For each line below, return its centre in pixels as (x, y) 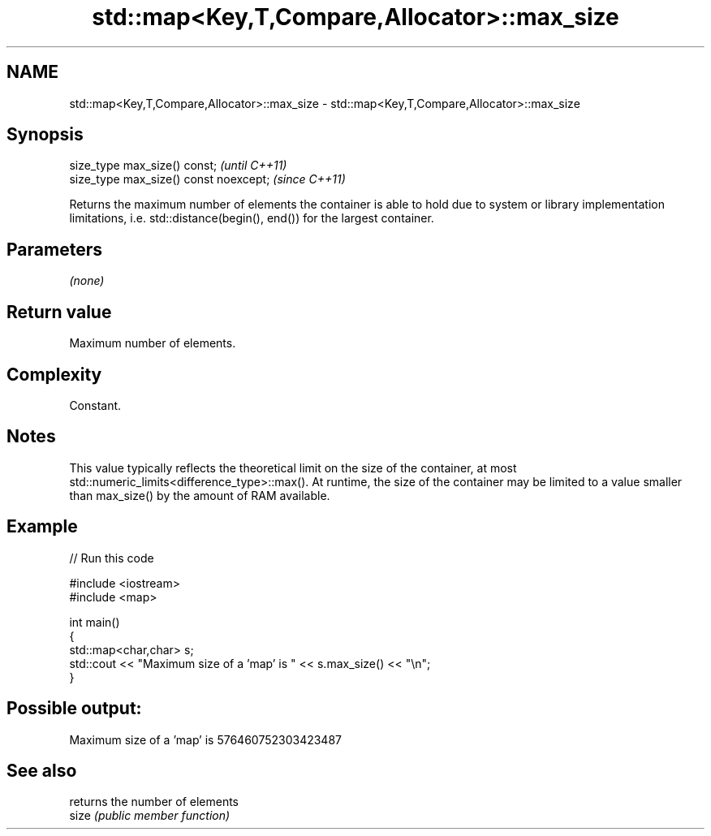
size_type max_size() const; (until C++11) (178, 166)
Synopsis (45, 135)
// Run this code (112, 558)
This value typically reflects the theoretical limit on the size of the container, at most (293, 468)
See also (42, 770)
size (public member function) (150, 816)
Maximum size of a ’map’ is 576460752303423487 (206, 739)
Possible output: (74, 709)
